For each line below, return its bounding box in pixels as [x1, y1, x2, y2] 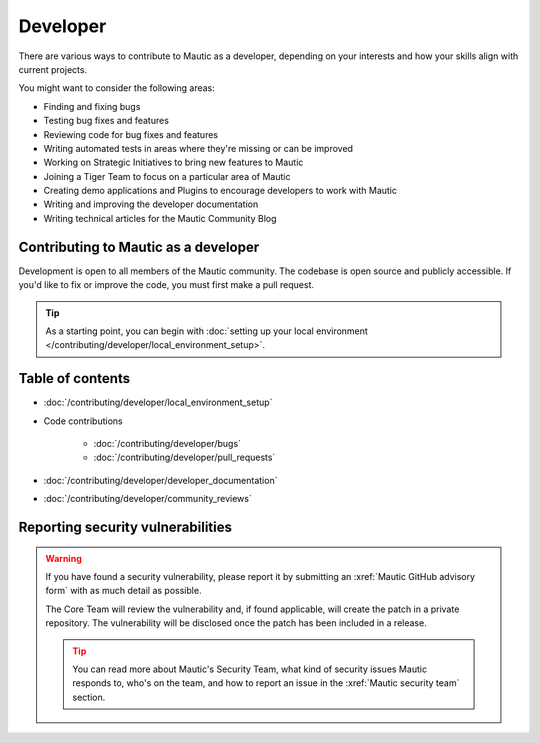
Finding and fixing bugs [43, 100, 141, 112]
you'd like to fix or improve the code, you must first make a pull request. [18, 279, 315, 291]
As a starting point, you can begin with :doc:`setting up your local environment [45, 325, 369, 337]
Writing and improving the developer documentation [43, 198, 259, 210]
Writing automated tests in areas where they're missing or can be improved [43, 142, 354, 154]
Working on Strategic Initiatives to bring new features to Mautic [43, 156, 304, 169]
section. [72, 691, 106, 703]
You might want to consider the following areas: [18, 82, 215, 94]
